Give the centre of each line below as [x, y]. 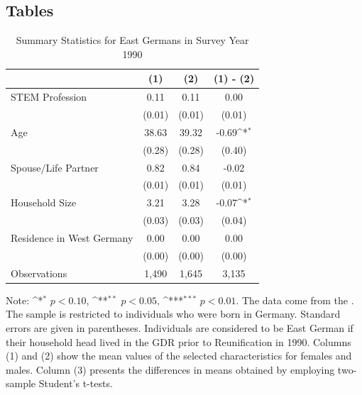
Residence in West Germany [72, 237]
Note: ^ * [24, 300]
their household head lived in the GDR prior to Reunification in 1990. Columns [179, 341]
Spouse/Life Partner [55, 167]
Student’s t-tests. [76, 383]
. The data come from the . [295, 300]
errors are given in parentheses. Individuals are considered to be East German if [180, 327]
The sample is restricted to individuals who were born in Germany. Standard [173, 314]
